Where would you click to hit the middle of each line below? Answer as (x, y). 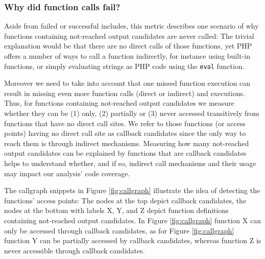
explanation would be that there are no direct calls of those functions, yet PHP (128, 46)
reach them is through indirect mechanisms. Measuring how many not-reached (127, 143)
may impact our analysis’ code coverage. (67, 173)
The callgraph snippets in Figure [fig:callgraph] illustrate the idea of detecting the (132, 190)
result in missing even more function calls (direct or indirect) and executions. (125, 93)
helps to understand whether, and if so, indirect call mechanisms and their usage (130, 163)
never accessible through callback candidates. (75, 250)
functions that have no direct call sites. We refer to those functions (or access (125, 123)
